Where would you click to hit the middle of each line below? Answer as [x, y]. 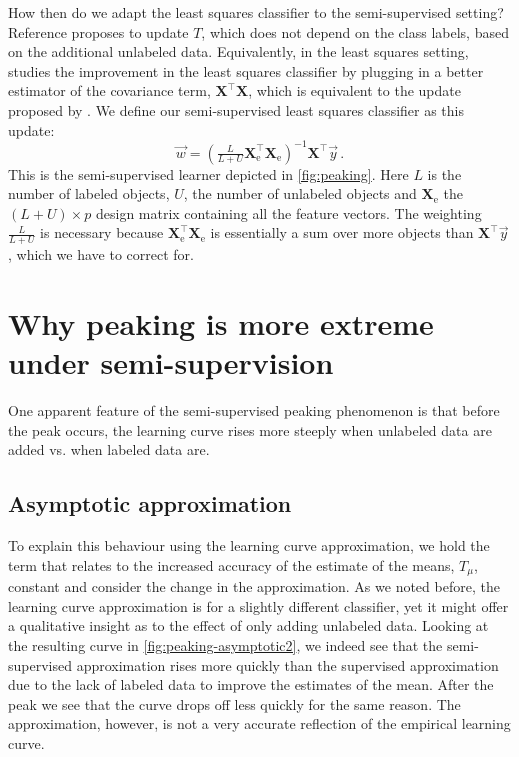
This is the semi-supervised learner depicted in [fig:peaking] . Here [208, 173]
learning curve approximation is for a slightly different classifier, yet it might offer [258, 605]
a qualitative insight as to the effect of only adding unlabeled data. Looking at [248, 625]
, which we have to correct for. [101, 254]
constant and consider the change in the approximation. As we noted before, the [254, 586]
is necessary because [102, 232]
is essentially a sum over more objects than [342, 232]
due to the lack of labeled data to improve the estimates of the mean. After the [251, 684]
